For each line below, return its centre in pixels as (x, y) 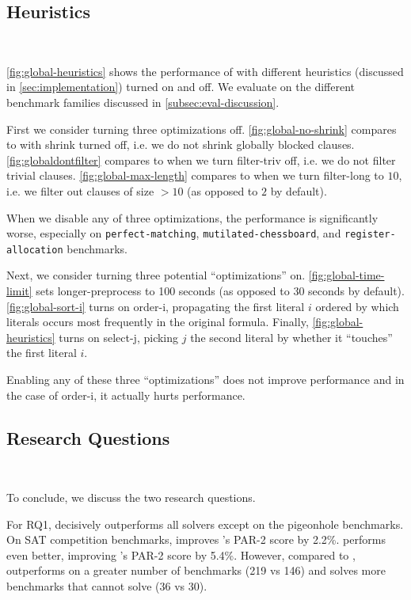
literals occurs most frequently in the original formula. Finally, (158, 322)
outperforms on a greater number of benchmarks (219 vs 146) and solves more (196, 570)
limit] (19, 291)
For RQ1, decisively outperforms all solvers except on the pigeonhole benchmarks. (205, 524)
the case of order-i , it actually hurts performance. (126, 395)
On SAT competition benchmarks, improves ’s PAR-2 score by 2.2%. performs (196, 539)
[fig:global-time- (346, 275)
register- (370, 235)
